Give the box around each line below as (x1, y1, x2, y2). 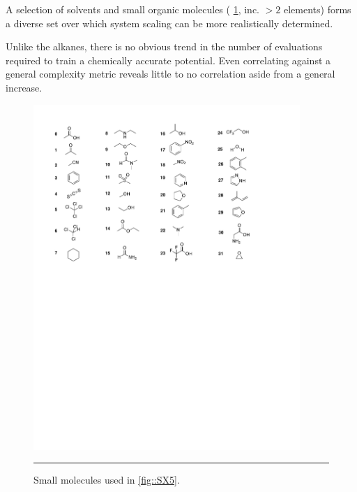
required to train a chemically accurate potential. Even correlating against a (6, 52, 331, 67)
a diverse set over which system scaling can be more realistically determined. (6, 15, 333, 30)
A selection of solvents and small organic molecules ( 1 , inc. (6, 2, 260, 16)
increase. (6, 80, 43, 94)
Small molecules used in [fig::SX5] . (33, 472, 180, 487)
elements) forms (283, 2, 351, 16)
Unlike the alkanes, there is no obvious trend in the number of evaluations (6, 39, 323, 54)
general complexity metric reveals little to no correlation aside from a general (6, 66, 335, 81)
